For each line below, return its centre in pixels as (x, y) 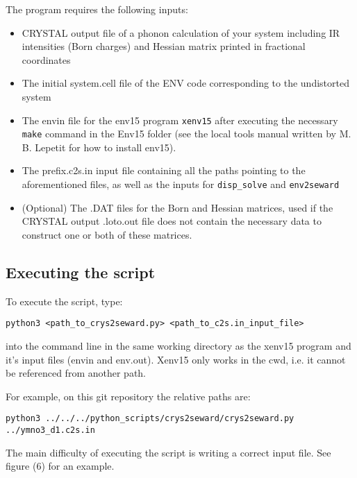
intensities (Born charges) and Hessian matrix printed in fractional (164, 46)
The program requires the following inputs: (97, 9)
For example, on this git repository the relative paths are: (128, 396)
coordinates (46, 59)
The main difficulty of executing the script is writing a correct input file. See (168, 452)
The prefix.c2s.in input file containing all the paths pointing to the (164, 170)
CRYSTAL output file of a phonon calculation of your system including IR (181, 32)
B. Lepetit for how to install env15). (99, 147)
